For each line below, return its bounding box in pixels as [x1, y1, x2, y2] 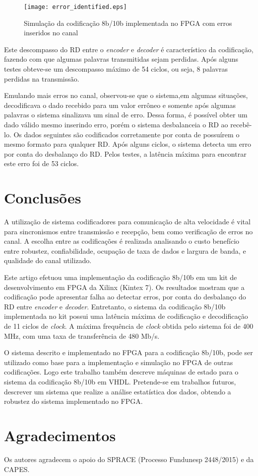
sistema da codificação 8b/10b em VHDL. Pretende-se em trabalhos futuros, [4, 377, 236, 386]
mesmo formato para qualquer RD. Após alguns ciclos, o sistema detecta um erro [4, 139, 251, 149]
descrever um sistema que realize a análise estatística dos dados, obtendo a [4, 386, 231, 396]
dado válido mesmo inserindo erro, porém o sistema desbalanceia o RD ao [4, 119, 228, 129]
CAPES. [4, 464, 30, 474]
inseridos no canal [24, 27, 78, 38]
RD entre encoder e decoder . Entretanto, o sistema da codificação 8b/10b [4, 301, 226, 311]
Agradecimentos [4, 425, 116, 445]
